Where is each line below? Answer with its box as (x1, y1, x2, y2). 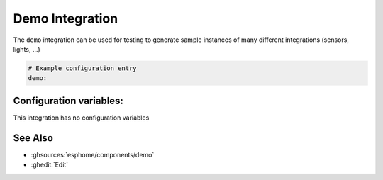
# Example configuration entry (28, 64, 138, 72)
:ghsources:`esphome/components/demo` (30, 150, 155, 159)
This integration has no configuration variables (13, 113, 150, 122)
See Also (13, 132, 53, 144)
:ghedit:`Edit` (30, 160, 69, 169)
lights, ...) (13, 45, 40, 53)
